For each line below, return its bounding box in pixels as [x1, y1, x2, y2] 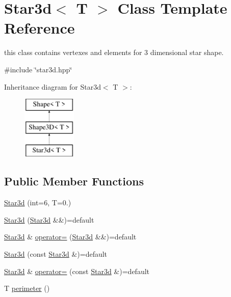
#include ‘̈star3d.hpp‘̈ [4, 64, 72, 74]
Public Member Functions [4, 173, 144, 189]
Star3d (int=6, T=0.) [4, 197, 71, 208]
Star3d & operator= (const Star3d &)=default [4, 265, 150, 276]
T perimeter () [4, 283, 50, 293]
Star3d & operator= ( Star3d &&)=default [4, 231, 137, 242]
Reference [4, 17, 75, 38]
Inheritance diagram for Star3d [4, 81, 101, 92]
